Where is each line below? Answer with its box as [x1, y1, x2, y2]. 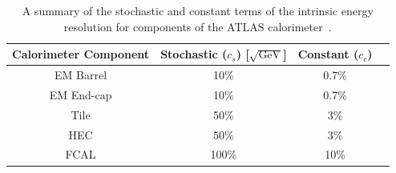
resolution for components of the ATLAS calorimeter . [63, 18, 332, 34]
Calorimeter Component [12, 46, 150, 62]
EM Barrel [55, 66, 107, 83]
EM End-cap [49, 86, 112, 103]
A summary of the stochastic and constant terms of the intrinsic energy [22, 2, 374, 18]
